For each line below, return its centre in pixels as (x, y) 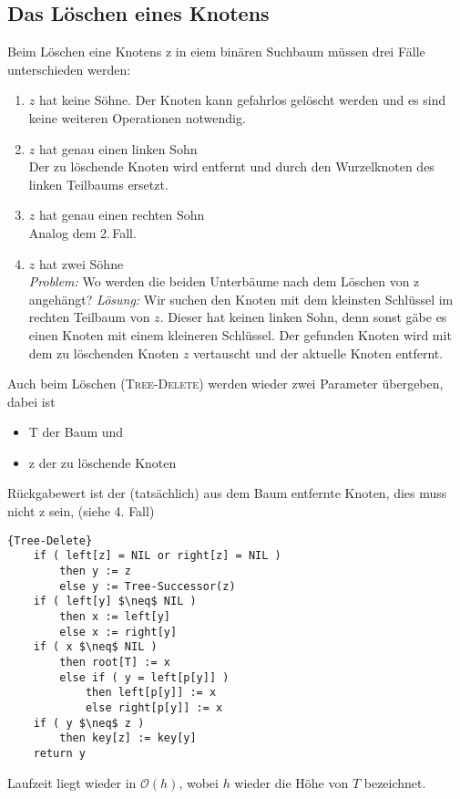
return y (59, 753)
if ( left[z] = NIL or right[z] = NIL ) (157, 556)
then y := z (96, 571)
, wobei (199, 782)
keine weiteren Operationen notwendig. (137, 117)
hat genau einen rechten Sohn (122, 215)
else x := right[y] (118, 632)
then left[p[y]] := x (151, 693)
